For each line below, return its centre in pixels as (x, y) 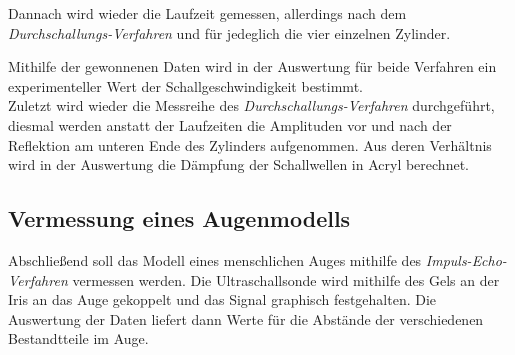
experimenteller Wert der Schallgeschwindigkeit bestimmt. (185, 85)
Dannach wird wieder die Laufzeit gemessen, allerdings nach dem (207, 13)
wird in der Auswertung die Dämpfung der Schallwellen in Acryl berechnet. (238, 164)
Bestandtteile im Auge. (78, 338)
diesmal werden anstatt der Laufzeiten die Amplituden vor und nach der (230, 124)
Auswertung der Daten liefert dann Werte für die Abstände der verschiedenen (246, 318)
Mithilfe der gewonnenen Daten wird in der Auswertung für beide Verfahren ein (252, 66)
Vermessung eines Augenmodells (179, 218)
